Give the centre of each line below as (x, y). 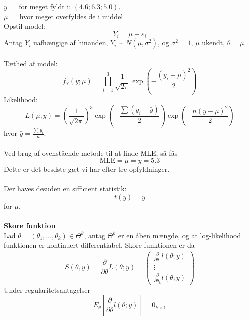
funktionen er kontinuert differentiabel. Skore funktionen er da (99, 245)
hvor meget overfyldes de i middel (71, 16)
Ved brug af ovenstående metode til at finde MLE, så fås (91, 153)
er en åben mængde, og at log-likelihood (180, 235)
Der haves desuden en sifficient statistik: (65, 188)
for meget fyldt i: (45, 6)
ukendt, (214, 43)
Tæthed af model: (31, 63)
